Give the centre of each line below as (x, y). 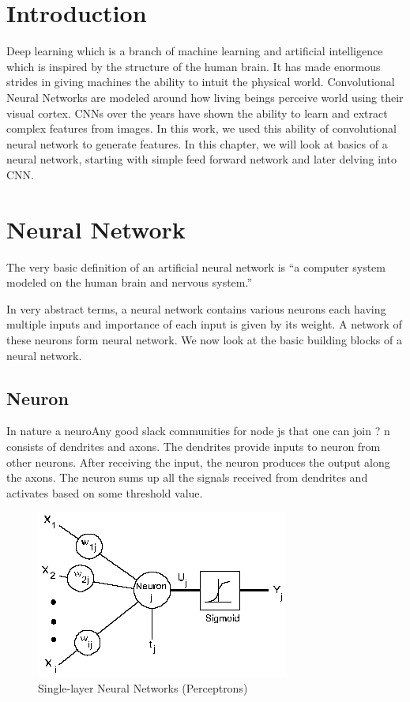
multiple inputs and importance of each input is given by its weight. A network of (204, 324)
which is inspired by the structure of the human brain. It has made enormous (194, 66)
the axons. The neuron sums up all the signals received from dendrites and (187, 477)
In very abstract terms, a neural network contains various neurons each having (196, 308)
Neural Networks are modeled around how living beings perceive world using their (205, 97)
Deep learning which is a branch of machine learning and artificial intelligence (195, 51)
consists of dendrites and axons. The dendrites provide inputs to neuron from (194, 446)
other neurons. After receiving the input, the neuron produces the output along (198, 462)
